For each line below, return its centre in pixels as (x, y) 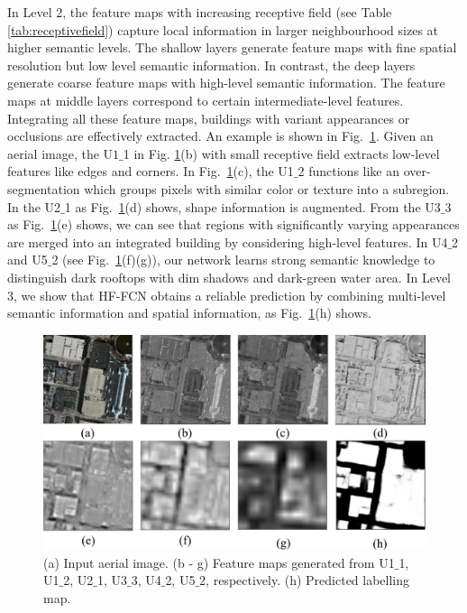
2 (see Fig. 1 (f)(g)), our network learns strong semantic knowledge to (243, 260)
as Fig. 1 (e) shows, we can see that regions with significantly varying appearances (233, 224)
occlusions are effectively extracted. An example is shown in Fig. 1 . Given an (220, 136)
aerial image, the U (60, 153)
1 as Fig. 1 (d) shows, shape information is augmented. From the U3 (252, 206)
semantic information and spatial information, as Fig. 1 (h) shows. (189, 313)
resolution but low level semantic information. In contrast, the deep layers (211, 65)
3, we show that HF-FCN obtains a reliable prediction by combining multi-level (227, 295)
